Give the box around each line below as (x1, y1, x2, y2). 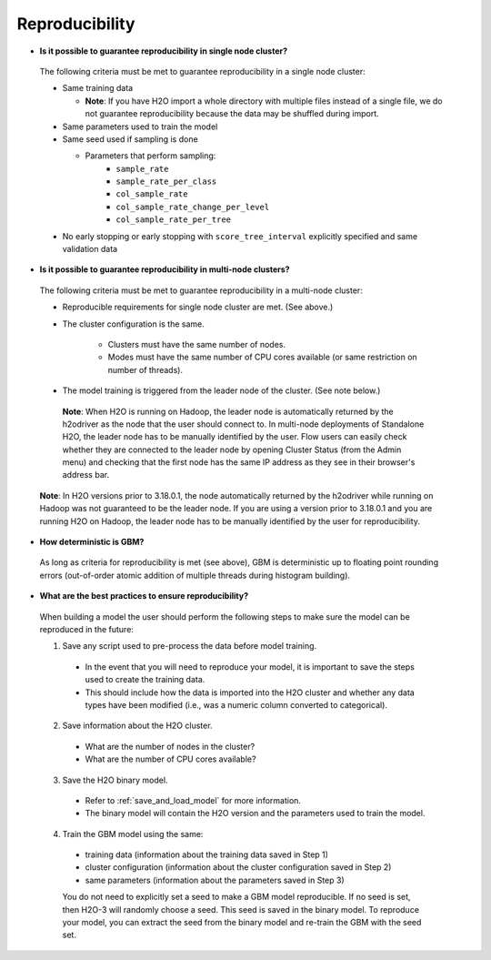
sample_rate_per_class (115, 177, 217, 187)
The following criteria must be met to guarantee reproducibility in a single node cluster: (39, 66, 366, 76)
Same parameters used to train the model (62, 121, 218, 132)
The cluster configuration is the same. (62, 318, 205, 329)
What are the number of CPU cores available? (85, 753, 256, 764)
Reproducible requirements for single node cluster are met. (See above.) (62, 301, 334, 313)
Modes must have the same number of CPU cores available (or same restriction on (107, 351, 417, 363)
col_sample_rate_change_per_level (115, 201, 270, 212)
